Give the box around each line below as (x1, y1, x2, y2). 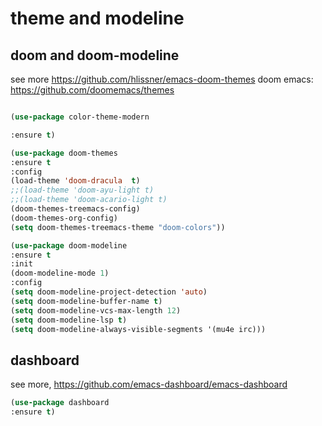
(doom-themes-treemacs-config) (10, 204, 141, 214)
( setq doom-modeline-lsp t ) (10, 315, 128, 325)
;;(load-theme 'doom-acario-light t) (10, 195, 168, 205)
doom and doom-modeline (10, 47, 180, 64)
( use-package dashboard (10, 398, 110, 408)
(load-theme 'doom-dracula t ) (10, 176, 141, 186)
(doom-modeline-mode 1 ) (10, 268, 110, 279)
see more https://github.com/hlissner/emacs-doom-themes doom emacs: (10, 73, 314, 85)
